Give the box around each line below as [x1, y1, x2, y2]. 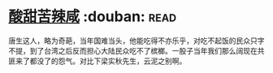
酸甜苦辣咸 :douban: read [8, 7, 177, 26]
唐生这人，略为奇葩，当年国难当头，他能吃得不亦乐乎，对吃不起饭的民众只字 [8, 36, 265, 45]
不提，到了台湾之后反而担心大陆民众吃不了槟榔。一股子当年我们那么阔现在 [8, 45, 258, 55]
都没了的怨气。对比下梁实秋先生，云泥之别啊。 [29, 56, 187, 66]
